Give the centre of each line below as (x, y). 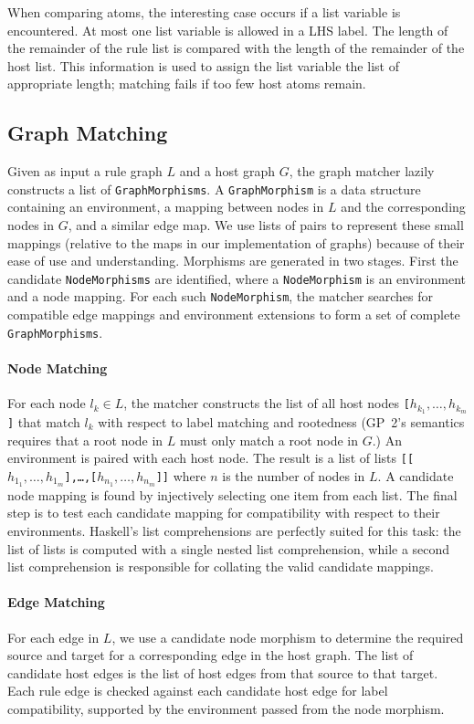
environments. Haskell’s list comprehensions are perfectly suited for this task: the (234, 530)
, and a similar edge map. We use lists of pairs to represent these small (266, 225)
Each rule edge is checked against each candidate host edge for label (198, 691)
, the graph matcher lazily (362, 171)
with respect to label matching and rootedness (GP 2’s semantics (281, 422)
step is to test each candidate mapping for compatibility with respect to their (224, 513)
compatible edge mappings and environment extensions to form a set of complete (234, 315)
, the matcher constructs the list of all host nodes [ (267, 403)
